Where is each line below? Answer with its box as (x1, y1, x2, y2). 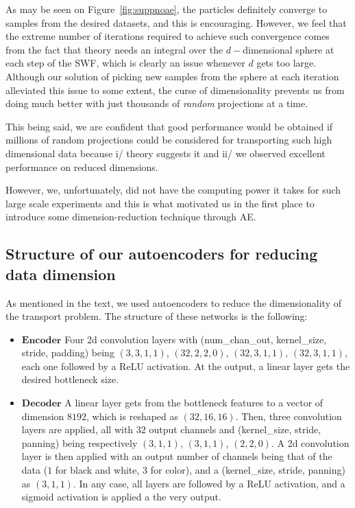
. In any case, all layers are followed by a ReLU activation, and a (73, 476, 345, 490)
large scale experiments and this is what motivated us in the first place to (5, 196, 315, 210)
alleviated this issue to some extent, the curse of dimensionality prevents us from (5, 82, 345, 97)
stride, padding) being (21, 345, 114, 360)
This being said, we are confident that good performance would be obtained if (5, 119, 333, 133)
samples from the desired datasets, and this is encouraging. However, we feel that (5, 15, 347, 30)
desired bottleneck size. (21, 372, 119, 386)
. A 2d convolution (271, 435, 350, 450)
